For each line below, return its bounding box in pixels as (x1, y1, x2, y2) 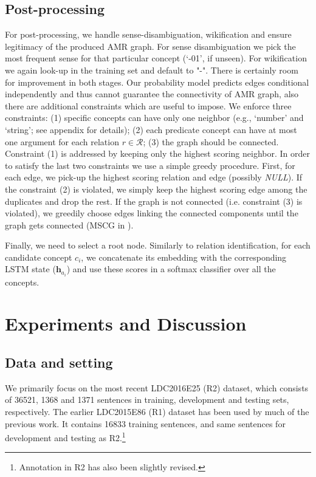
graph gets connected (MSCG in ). (5, 218, 134, 231)
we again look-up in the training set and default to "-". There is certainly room (5, 63, 298, 76)
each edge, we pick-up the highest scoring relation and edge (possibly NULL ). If (5, 171, 303, 184)
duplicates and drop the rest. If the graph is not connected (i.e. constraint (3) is (5, 194, 303, 207)
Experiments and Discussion (5, 311, 247, 336)
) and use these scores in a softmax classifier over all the (66, 263, 276, 275)
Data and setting (5, 352, 113, 371)
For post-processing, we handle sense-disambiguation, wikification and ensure (5, 28, 292, 41)
